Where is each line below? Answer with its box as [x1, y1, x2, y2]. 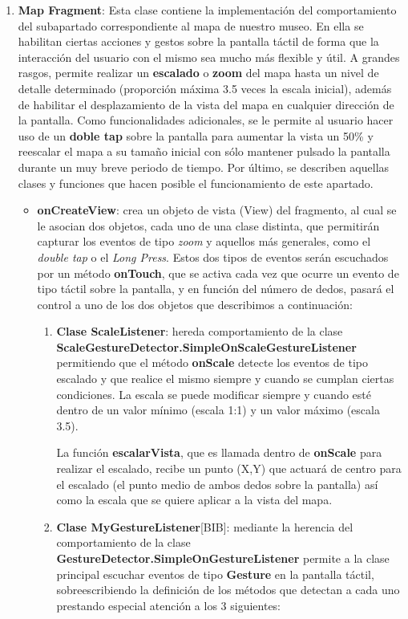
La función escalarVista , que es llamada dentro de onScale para [56, 444, 382, 461]
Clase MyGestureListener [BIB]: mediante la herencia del [56, 518, 353, 535]
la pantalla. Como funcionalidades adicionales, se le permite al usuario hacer [18, 112, 394, 128]
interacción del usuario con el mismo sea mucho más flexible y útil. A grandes [18, 48, 400, 65]
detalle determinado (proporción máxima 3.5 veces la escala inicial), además [18, 79, 392, 96]
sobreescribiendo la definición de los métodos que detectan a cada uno [56, 581, 400, 598]
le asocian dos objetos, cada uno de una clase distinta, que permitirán [37, 217, 380, 234]
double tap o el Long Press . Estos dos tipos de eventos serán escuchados [37, 248, 389, 265]
